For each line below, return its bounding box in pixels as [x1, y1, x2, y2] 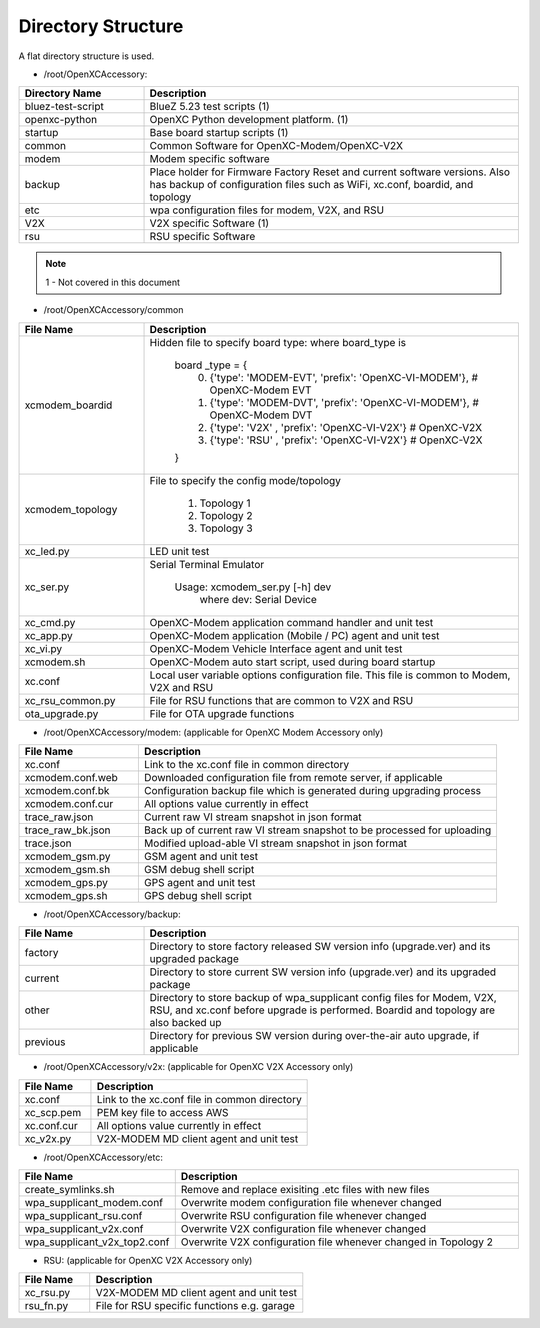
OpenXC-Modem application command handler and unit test [149, 615, 434, 629]
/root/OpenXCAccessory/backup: [43, 908, 181, 920]
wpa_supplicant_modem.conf [24, 1196, 164, 1210]
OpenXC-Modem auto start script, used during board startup [149, 655, 436, 669]
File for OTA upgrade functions [149, 706, 295, 720]
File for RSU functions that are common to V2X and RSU [149, 693, 414, 707]
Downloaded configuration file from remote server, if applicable [143, 770, 444, 784]
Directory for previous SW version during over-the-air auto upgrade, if [149, 1029, 480, 1043]
